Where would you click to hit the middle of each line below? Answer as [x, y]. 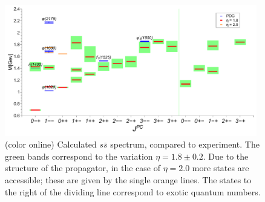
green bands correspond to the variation [79, 156]
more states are [221, 168]
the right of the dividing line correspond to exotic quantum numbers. [133, 191]
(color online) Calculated [51, 144]
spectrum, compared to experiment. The [185, 144]
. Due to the [226, 156]
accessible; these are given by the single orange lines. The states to [128, 180]
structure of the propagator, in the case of [83, 168]
